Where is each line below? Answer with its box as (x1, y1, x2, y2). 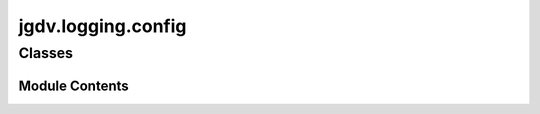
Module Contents (18, 77, 129, 94)
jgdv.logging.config (18, 15, 187, 37)
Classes (18, 44, 74, 62)
